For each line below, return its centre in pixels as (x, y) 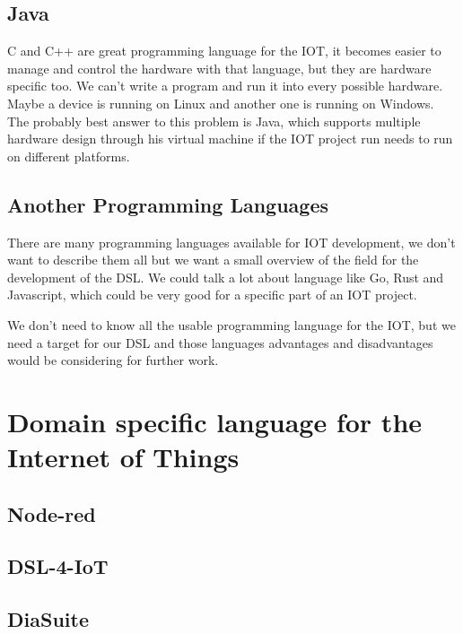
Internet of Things (123, 457)
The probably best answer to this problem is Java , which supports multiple (214, 121)
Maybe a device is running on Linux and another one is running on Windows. (221, 103)
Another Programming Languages (168, 204)
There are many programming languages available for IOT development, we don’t (231, 242)
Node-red (52, 513)
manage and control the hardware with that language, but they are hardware (219, 68)
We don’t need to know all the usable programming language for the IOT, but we (231, 324)
